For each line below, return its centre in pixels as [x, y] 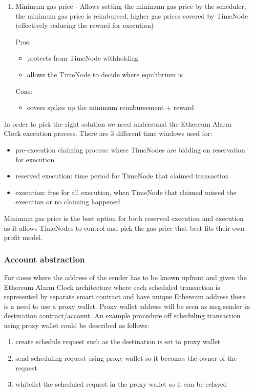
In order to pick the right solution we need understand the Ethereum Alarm [118, 123]
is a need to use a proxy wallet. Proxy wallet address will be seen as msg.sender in [127, 306]
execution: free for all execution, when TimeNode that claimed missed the [126, 192]
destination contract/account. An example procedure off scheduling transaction [122, 316]
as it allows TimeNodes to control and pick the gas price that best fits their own [124, 228]
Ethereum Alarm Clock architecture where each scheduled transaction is [112, 287]
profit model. [23, 237]
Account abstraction [44, 259]
